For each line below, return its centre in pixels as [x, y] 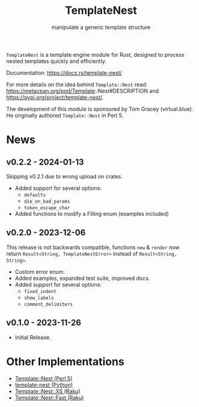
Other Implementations [65, 361]
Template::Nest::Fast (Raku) [49, 397]
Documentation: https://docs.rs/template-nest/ [64, 72]
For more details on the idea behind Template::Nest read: [77, 84]
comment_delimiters [48, 304]
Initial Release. [33, 337]
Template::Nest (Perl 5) [44, 378]
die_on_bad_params [47, 201]
